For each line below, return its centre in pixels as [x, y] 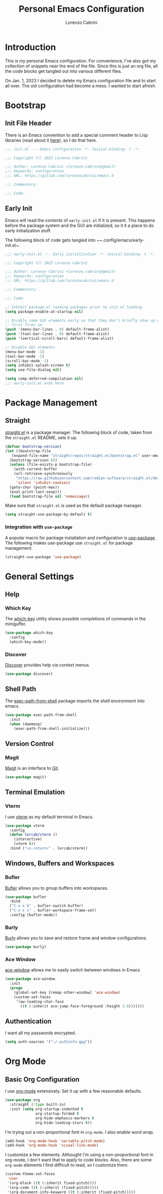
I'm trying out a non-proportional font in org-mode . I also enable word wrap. [80, 1132]
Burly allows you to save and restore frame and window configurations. [76, 938]
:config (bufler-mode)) [33, 915]
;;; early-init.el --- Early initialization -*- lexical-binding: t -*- [80, 254]
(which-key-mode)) [28, 642]
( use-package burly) [26, 947]
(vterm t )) [25, 844]
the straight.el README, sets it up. [41, 437]
